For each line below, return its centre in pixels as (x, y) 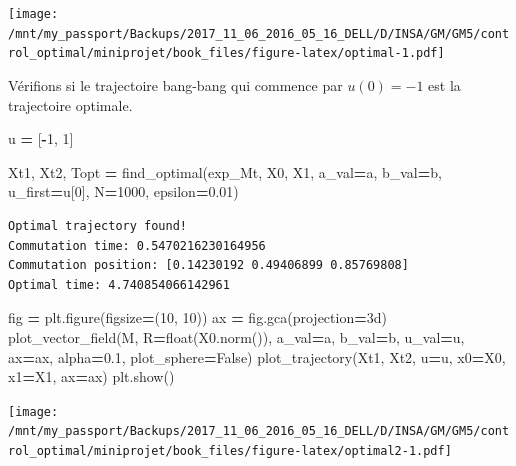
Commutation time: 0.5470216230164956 (137, 245)
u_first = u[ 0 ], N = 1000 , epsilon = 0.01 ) (123, 191)
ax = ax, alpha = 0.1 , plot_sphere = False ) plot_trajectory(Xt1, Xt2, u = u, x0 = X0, (257, 356)
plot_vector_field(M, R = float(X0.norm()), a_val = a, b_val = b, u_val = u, (236, 336)
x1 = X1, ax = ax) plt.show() (91, 376)
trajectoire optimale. (70, 104)
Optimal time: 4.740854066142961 (119, 284)
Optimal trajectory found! (97, 225)
